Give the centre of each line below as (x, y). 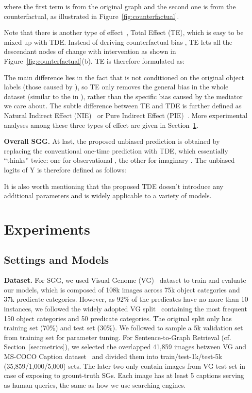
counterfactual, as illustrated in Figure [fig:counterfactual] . (92, 16)
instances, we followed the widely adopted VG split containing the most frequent (126, 309)
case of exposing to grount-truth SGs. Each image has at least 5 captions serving (124, 375)
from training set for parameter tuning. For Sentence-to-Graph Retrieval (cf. (118, 337)
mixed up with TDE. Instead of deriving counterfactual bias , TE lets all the (118, 42)
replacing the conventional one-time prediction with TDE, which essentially (116, 150)
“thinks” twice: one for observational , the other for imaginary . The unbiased (119, 160)
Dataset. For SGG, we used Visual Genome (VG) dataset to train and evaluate (125, 280)
